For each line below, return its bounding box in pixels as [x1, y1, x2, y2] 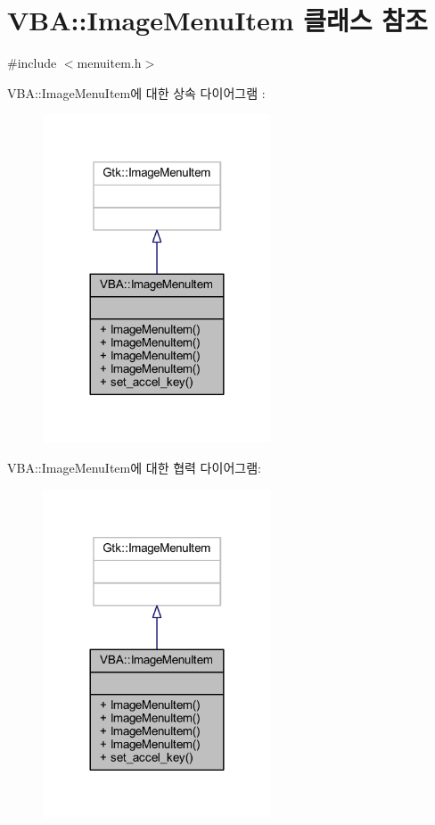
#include [7, 54, 57, 72]
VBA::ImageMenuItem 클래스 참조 [7, 2, 428, 38]
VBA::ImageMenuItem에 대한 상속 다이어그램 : [7, 83, 266, 102]
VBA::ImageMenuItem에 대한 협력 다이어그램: [7, 458, 261, 476]
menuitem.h [77, 54, 142, 72]
